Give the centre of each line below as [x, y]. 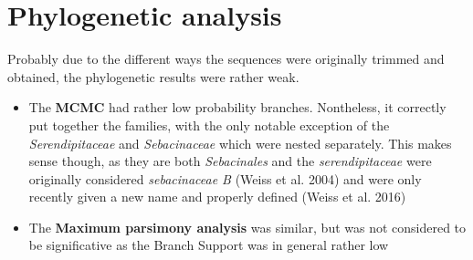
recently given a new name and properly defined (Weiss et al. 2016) [217, 197]
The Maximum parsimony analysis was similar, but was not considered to [247, 227]
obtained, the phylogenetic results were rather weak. [153, 76]
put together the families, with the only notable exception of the [209, 125]
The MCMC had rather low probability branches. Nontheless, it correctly [237, 107]
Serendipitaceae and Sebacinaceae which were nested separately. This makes [240, 143]
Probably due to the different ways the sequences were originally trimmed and [226, 59]
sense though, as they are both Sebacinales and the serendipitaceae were [230, 161]
